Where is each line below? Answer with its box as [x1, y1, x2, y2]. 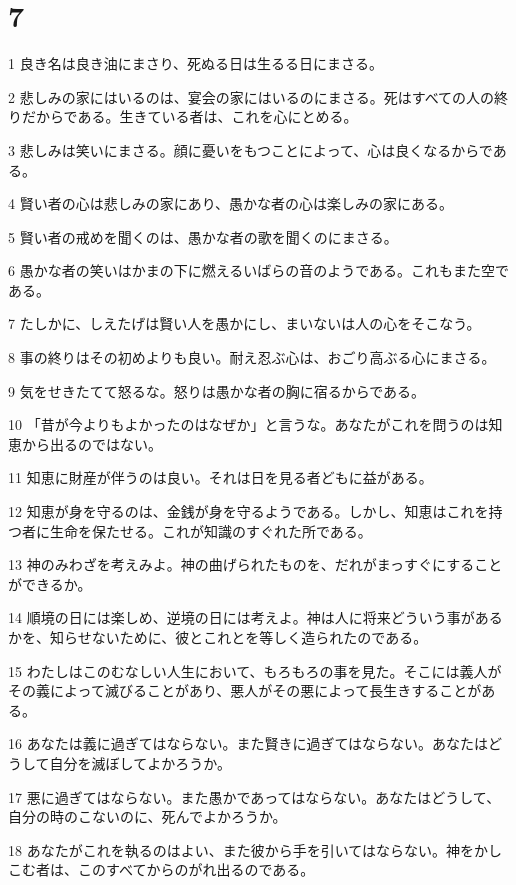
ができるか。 [8, 573, 92, 594]
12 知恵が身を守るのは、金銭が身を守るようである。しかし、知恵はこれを [8, 501, 489, 522]
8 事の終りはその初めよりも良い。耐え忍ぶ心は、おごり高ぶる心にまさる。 [8, 347, 496, 368]
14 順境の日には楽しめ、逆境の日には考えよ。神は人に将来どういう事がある [8, 607, 503, 628]
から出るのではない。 [21, 433, 162, 454]
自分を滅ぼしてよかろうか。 [49, 752, 231, 773]
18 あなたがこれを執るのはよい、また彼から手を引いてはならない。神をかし [8, 839, 502, 860]
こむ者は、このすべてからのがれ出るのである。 [8, 859, 315, 880]
